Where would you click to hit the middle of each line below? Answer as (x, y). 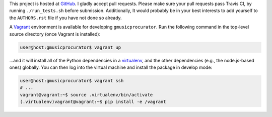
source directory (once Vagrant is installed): (55, 34)
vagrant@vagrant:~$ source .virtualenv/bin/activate (86, 95)
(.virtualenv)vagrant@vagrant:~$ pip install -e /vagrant (93, 102)
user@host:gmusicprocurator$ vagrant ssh (72, 81)
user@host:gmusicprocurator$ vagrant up (70, 47)
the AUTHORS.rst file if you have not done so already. (65, 18)
